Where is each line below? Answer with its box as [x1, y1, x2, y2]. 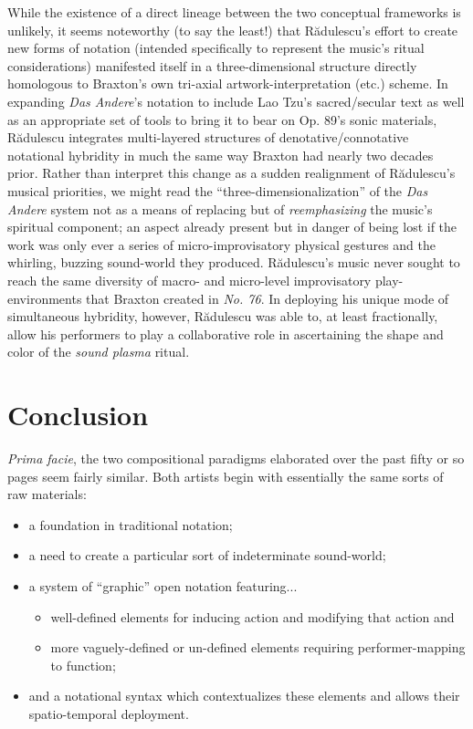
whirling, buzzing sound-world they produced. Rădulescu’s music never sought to [7, 253, 460, 272]
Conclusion [7, 396, 149, 433]
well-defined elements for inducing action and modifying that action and [50, 607, 455, 626]
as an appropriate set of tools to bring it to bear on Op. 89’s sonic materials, [7, 109, 437, 129]
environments [7, 288, 82, 307]
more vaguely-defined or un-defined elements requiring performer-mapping [50, 638, 466, 657]
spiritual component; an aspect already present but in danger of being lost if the [7, 217, 457, 236]
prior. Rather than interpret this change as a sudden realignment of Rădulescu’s [7, 163, 456, 182]
